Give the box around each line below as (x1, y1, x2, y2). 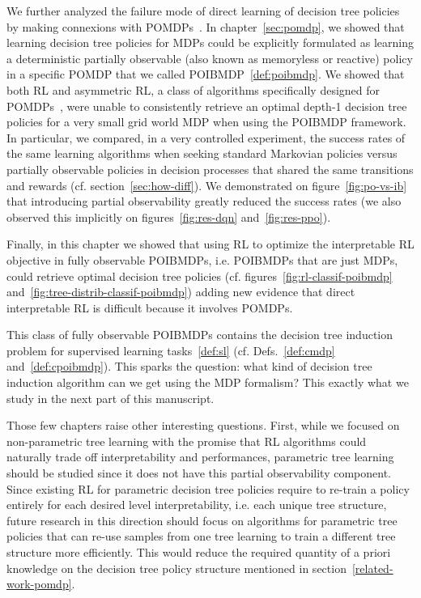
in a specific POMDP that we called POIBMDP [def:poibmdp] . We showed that (6, 66, 405, 83)
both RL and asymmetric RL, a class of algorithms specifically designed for (6, 81, 381, 98)
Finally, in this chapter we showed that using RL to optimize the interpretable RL (6, 235, 415, 252)
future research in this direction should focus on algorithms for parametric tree (6, 511, 398, 528)
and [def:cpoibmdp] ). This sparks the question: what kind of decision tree (6, 358, 372, 375)
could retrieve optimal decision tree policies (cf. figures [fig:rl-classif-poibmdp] (6, 267, 393, 284)
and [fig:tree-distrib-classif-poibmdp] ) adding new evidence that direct (6, 283, 355, 300)
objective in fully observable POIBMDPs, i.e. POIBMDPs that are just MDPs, (6, 251, 398, 268)
